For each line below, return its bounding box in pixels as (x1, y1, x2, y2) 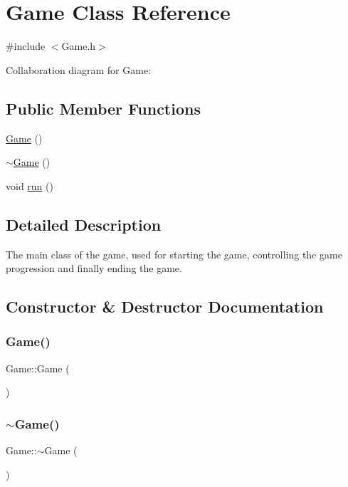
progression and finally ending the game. (6, 261, 182, 276)
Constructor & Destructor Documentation (6, 295, 324, 318)
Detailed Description (6, 213, 162, 235)
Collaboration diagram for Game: (6, 62, 152, 77)
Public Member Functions (6, 97, 201, 119)
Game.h (61, 38, 96, 53)
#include (6, 38, 46, 53)
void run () (6, 178, 53, 193)
